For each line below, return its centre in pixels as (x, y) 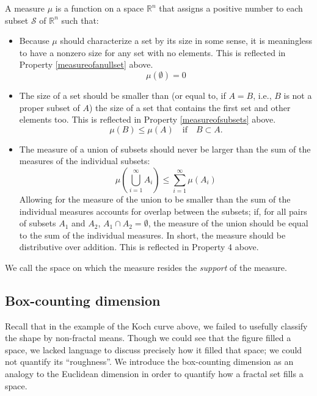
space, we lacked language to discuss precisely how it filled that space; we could (154, 349)
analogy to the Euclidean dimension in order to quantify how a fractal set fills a (154, 374)
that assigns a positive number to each (231, 8)
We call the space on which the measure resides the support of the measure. (146, 267)
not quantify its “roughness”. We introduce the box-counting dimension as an (149, 362)
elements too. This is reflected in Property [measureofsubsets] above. (148, 119)
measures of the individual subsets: (85, 161)
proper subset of (49, 107)
